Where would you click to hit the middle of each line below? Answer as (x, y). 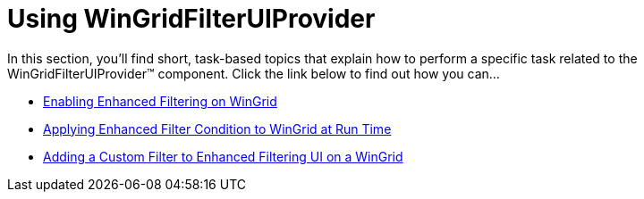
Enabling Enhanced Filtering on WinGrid (160, 101)
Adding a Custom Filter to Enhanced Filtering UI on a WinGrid (223, 156)
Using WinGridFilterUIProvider (191, 19)
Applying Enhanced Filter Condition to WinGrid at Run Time (217, 129)
